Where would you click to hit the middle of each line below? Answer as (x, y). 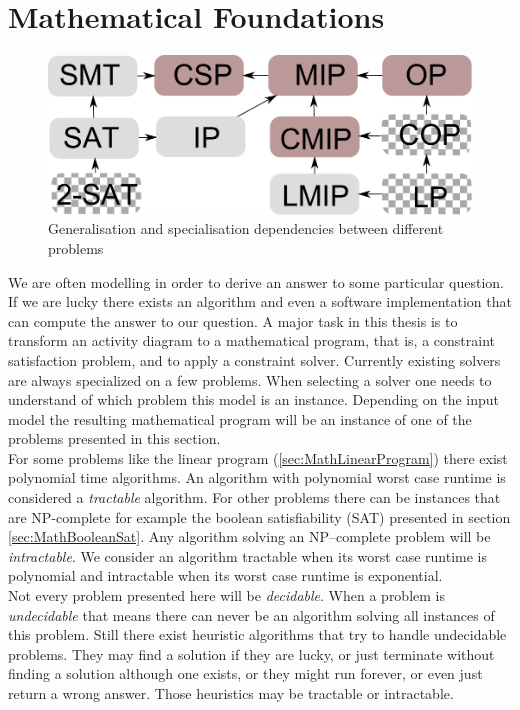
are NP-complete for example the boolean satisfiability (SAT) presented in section (259, 516)
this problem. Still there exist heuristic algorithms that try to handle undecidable (257, 634)
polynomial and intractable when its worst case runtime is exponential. (225, 575)
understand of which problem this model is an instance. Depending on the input (254, 399)
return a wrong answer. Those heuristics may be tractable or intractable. (231, 693)
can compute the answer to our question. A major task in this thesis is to (233, 320)
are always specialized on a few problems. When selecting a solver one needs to (250, 379)
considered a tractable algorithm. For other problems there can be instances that (254, 497)
